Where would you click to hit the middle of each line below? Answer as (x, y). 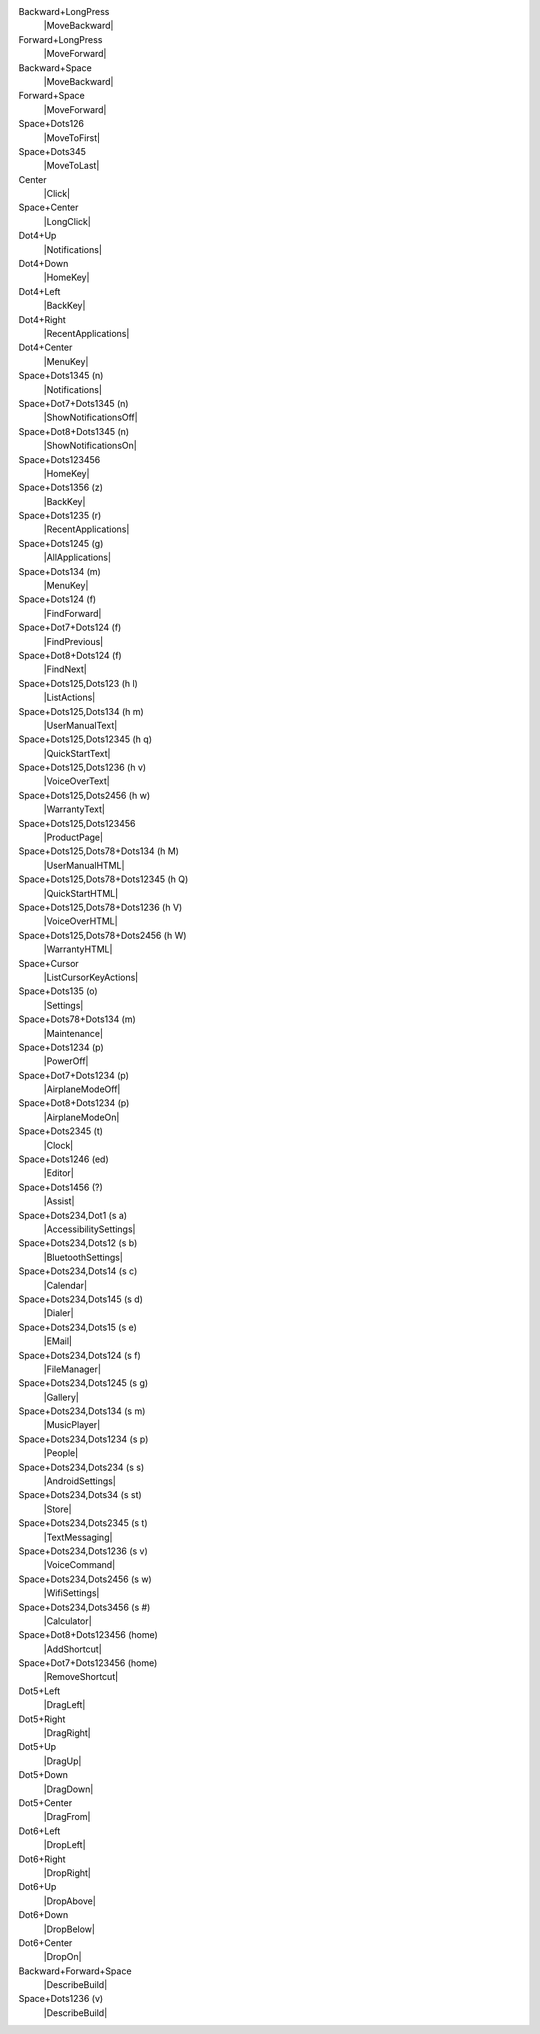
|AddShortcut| (72, 1649)
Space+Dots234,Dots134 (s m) (82, 1411)
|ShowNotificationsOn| (90, 446)
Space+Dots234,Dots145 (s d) (81, 1299)
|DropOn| (62, 1957)
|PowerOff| (66, 1061)
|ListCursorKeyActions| (91, 977)
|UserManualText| (80, 725)
